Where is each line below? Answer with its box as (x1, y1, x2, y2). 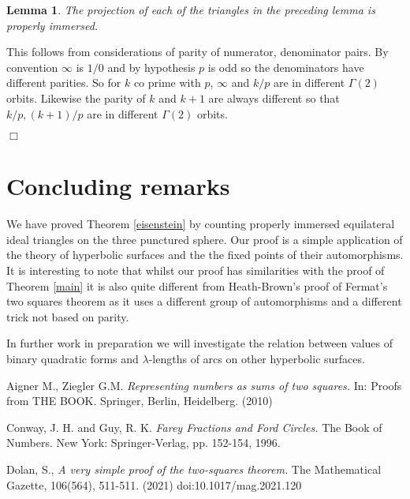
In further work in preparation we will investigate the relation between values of (6, 335, 393, 351)
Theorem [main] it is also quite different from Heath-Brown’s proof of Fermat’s (6, 277, 388, 294)
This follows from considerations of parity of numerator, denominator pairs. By (6, 43, 389, 60)
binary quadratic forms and (6, 351, 139, 367)
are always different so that (208, 89, 340, 106)
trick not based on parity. (6, 308, 129, 325)
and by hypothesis (107, 58, 196, 75)
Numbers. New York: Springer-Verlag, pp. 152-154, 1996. (6, 434, 281, 451)
